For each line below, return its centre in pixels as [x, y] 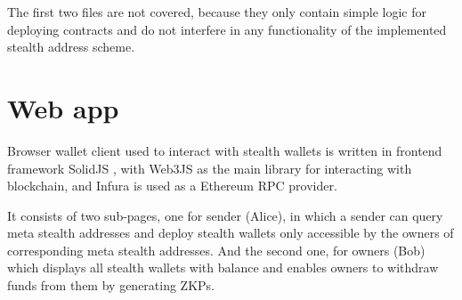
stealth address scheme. [71, 47]
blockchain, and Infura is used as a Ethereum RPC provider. [172, 186]
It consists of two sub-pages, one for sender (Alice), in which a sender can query [225, 215]
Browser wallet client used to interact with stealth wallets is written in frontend [225, 150]
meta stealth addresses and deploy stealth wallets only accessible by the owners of [231, 233]
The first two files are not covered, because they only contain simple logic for [217, 12]
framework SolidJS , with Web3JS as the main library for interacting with [210, 168]
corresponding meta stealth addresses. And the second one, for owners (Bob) [216, 250]
